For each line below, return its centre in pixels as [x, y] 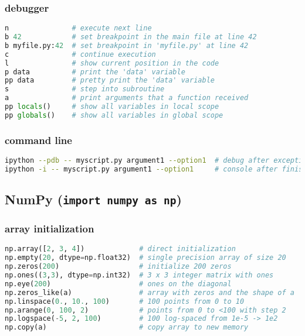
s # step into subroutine [85, 89]
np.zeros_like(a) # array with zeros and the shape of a [150, 292]
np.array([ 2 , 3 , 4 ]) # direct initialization [120, 249]
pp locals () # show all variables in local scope [112, 107]
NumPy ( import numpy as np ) [93, 199]
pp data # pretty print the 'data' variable [110, 80]
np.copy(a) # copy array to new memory [127, 328]
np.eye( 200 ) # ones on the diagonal [118, 284]
